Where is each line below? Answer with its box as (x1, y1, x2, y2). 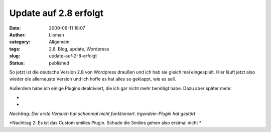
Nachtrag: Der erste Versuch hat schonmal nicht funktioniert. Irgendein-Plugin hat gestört (9, 110, 196, 116)
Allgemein (49, 39, 70, 45)
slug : (9, 53, 20, 59)
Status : (9, 60, 25, 66)
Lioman (49, 31, 65, 37)
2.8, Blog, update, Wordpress (49, 45, 109, 52)
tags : (9, 45, 21, 52)
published (49, 60, 70, 66)
